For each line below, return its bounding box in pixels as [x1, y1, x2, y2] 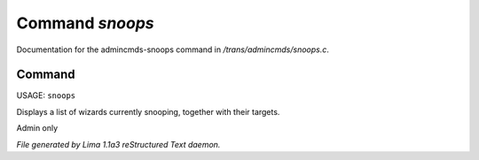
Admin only [16, 123, 59, 133]
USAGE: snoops [16, 90, 75, 101]
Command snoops [16, 13, 154, 33]
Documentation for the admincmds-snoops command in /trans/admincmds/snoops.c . [16, 44, 330, 55]
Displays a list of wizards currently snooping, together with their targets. [16, 106, 280, 117]
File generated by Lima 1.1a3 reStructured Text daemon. [16, 139, 221, 149]
